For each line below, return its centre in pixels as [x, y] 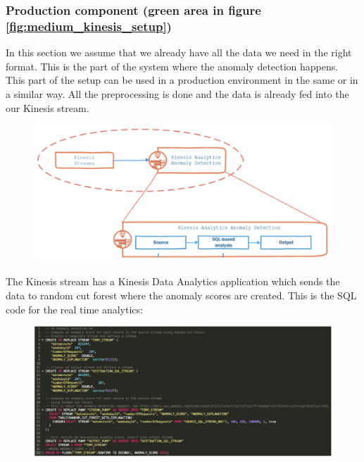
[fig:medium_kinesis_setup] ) [89, 26]
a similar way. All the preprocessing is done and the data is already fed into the [177, 93]
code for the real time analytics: [74, 309]
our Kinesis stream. [48, 107]
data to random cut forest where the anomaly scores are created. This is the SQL [181, 295]
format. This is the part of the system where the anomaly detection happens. [172, 66]
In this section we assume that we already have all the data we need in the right [179, 52]
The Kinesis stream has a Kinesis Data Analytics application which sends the [173, 281]
